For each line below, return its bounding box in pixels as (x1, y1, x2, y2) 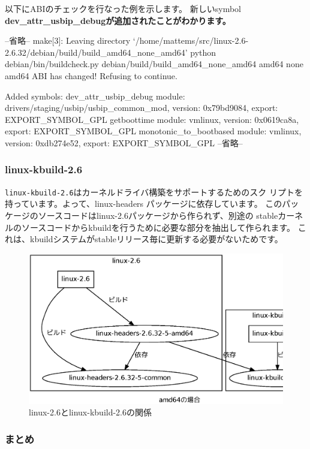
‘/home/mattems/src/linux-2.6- (133, 34, 249, 47)
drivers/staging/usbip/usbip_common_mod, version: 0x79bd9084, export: (5, 101, 278, 114)
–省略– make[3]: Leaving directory (5, 34, 131, 47)
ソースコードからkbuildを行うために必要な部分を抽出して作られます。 (21, 221, 296, 233)
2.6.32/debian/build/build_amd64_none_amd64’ (5, 46, 188, 58)
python (190, 46, 216, 58)
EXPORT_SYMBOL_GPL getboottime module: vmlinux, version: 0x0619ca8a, (5, 113, 299, 125)
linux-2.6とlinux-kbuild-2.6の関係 (29, 406, 152, 418)
